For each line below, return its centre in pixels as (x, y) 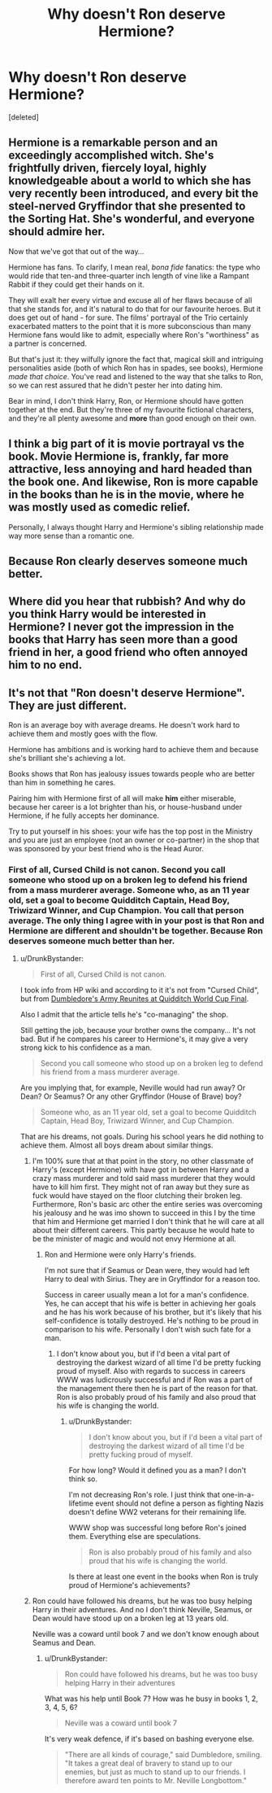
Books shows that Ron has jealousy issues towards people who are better (132, 774)
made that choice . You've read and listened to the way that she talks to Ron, (136, 376)
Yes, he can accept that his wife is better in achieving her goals (150, 1304)
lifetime (81, 1503)
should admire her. (57, 232)
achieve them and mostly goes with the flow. (83, 734)
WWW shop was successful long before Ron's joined (158, 1528)
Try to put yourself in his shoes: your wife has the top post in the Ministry (131, 832)
